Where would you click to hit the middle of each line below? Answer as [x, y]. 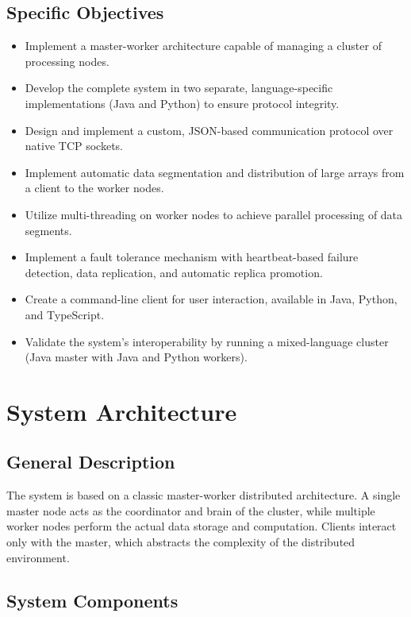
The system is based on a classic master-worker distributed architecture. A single [204, 495]
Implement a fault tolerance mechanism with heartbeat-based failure [192, 257]
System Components [92, 600]
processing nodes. [67, 61]
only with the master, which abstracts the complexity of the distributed [181, 542]
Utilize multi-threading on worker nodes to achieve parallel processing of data [214, 214]
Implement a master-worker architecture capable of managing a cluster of [203, 46]
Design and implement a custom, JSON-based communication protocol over [209, 130]
